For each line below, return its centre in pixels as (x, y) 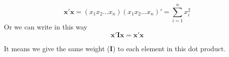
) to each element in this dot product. (169, 48)
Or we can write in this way (46, 27)
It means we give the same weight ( (57, 48)
